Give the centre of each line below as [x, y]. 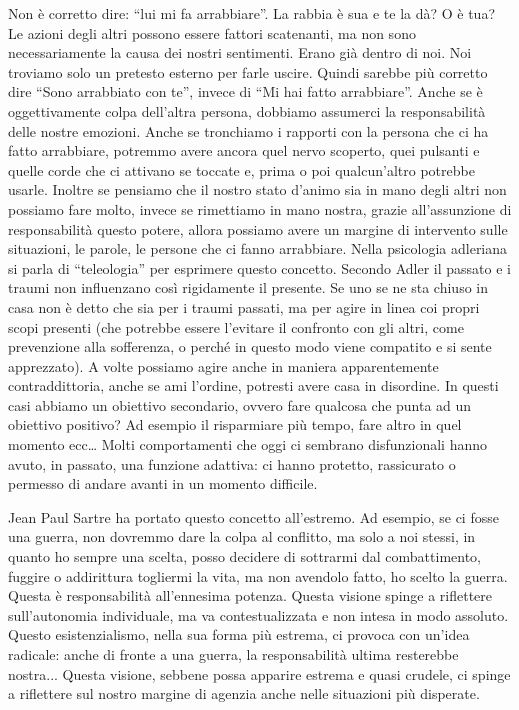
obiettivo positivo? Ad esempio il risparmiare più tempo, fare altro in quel [235, 424]
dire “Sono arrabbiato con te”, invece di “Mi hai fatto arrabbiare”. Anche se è [245, 91]
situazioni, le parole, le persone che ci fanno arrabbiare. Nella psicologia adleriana [258, 248]
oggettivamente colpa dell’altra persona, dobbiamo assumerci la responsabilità [247, 110]
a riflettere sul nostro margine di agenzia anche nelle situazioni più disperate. [244, 693]
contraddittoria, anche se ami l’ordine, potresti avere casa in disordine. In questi [253, 385]
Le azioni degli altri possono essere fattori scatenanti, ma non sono [212, 32]
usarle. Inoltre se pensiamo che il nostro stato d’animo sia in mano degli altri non [257, 189]
